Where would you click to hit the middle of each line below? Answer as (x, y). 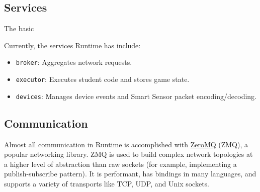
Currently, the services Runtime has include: (72, 45)
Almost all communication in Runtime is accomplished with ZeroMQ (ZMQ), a (126, 144)
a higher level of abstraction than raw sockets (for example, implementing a (120, 164)
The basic (19, 28)
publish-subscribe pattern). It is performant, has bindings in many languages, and (130, 174)
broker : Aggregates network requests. (74, 62)
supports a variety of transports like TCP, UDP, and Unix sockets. (107, 183)
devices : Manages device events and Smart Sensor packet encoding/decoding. (136, 96)
